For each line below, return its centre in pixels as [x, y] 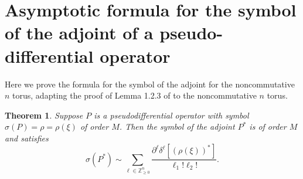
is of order [268, 126]
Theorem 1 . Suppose [44, 115]
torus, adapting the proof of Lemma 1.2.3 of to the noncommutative [135, 95]
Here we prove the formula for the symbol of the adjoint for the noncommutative [150, 84]
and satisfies [27, 138]
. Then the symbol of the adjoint [177, 126]
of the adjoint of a [79, 33]
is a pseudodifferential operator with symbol [171, 115]
